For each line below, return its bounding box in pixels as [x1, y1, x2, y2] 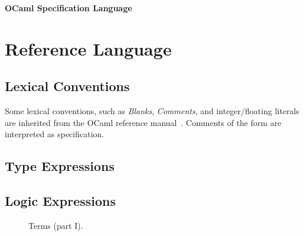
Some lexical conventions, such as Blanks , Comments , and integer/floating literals [5, 105, 299, 117]
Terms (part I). [28, 219, 83, 231]
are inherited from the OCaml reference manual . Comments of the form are [5, 116, 282, 128]
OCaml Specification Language [5, 2, 132, 14]
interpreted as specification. [5, 128, 104, 140]
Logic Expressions [5, 192, 116, 210]
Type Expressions [5, 157, 115, 175]
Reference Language [5, 36, 172, 60]
